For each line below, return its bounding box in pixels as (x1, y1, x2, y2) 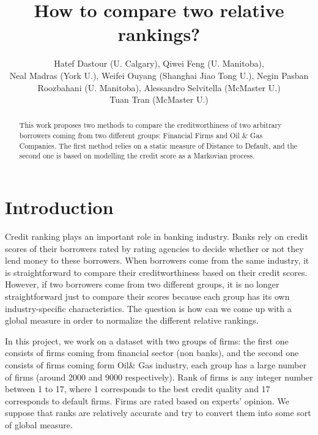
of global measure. (5, 418, 73, 431)
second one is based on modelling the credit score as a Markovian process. (19, 151, 255, 161)
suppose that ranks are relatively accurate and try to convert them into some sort (5, 406, 311, 419)
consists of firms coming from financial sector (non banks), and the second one (5, 346, 299, 359)
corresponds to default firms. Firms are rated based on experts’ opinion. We (5, 394, 289, 407)
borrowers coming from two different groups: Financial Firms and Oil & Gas (19, 130, 263, 141)
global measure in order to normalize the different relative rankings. (5, 314, 259, 327)
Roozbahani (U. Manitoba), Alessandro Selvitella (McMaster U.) (37, 81, 281, 94)
